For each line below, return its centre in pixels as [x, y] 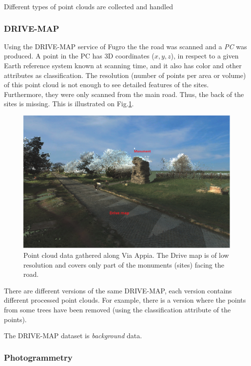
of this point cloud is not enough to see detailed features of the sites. [106, 85]
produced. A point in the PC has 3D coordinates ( [79, 56]
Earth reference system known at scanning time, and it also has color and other [123, 65]
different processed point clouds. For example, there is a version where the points [125, 300]
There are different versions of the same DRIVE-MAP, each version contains [118, 290]
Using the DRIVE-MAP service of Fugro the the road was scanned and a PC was [125, 46]
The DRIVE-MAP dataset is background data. [73, 336]
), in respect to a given [205, 56]
